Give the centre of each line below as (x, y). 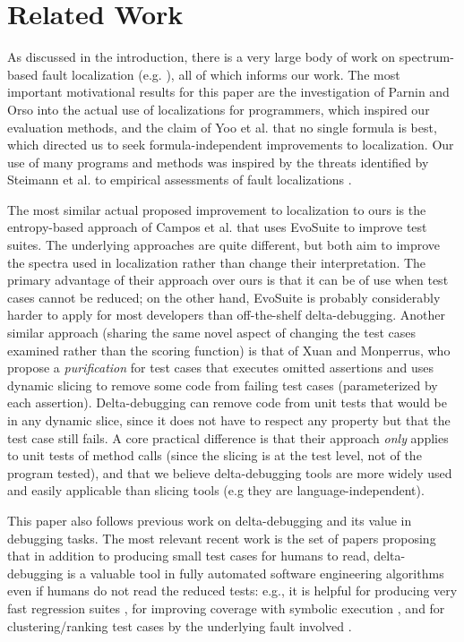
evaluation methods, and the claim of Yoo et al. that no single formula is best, (222, 127)
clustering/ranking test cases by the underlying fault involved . (180, 625)
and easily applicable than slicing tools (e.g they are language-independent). (216, 490)
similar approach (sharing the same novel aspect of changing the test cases (211, 333)
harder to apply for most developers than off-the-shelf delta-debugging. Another (226, 315)
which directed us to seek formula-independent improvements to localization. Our (231, 145)
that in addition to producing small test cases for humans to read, (189, 556)
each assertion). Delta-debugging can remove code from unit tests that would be (227, 402)
